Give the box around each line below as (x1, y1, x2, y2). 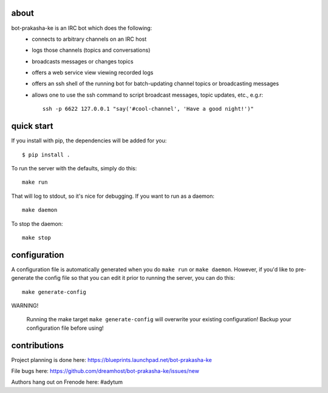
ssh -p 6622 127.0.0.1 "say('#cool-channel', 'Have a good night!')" (43, 105, 255, 113)
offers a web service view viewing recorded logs (32, 69, 154, 76)
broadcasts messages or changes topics (32, 58, 134, 65)
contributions (11, 340, 64, 350)
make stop (22, 234, 51, 241)
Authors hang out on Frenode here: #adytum (11, 378, 123, 386)
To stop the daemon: (11, 220, 63, 228)
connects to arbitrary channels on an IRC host (32, 35, 147, 43)
